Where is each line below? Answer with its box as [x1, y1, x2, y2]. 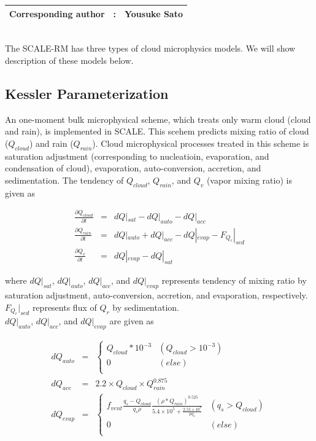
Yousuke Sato [124, 7, 183, 20]
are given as [109, 314, 154, 327]
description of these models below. [5, 53, 134, 66]
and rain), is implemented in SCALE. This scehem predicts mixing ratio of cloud [5, 125, 309, 138]
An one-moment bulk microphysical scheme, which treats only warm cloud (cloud [5, 112, 311, 125]
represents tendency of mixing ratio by [161, 274, 307, 287]
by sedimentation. [112, 300, 179, 313]
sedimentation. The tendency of [5, 173, 124, 186]
